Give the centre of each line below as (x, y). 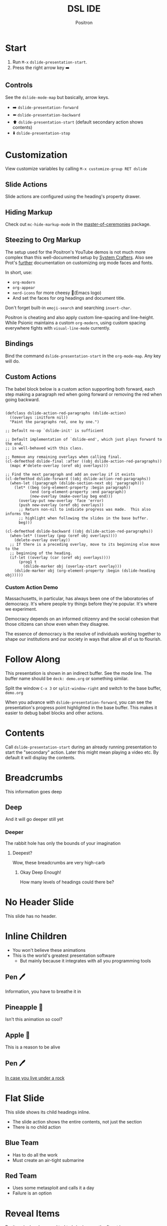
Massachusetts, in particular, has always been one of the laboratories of (79, 598)
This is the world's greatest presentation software (63, 955)
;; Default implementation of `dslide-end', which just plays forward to (84, 439)
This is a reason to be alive (33, 1047)
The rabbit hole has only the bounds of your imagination (63, 843)
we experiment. (21, 609)
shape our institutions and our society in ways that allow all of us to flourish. (83, 639)
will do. (12, 361)
